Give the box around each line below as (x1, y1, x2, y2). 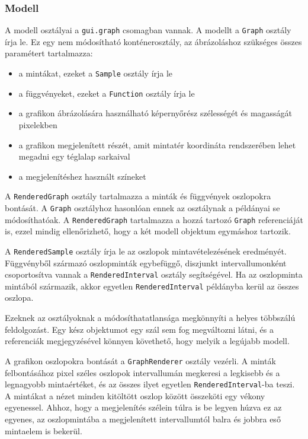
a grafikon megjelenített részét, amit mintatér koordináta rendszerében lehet (18, 138, 296, 151)
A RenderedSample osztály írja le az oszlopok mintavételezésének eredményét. (5, 244, 287, 257)
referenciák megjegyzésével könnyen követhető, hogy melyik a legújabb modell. (5, 335, 290, 347)
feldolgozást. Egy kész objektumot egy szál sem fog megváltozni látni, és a (5, 323, 274, 335)
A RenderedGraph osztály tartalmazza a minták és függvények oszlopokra (5, 190, 271, 202)
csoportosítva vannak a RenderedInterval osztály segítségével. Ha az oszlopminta (5, 268, 303, 281)
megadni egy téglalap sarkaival (18, 150, 130, 163)
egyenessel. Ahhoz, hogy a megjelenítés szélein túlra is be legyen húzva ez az (5, 401, 282, 413)
